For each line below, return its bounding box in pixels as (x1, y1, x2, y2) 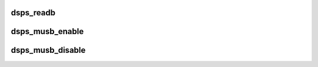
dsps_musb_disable (11, 45, 86, 55)
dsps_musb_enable (11, 26, 84, 36)
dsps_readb (11, 8, 56, 18)
